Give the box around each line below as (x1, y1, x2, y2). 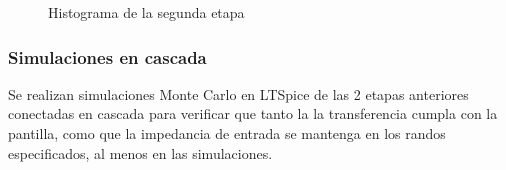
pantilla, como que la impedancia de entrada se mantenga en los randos (8, 123, 446, 143)
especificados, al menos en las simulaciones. (8, 142, 273, 163)
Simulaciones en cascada (8, 44, 207, 69)
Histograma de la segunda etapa (48, 2, 245, 22)
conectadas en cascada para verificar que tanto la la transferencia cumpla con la (8, 103, 498, 124)
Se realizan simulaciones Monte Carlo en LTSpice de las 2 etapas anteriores (8, 83, 469, 104)
